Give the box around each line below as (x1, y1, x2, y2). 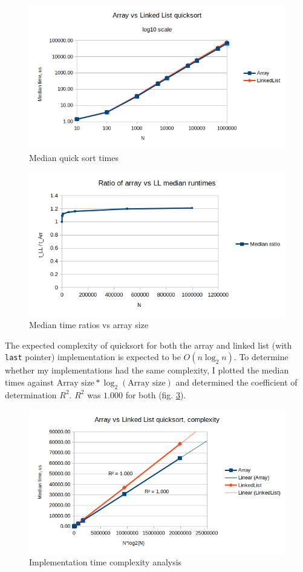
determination (5, 388, 57, 401)
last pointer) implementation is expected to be (5, 350, 181, 363)
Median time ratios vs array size (29, 318, 149, 331)
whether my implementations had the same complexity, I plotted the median (5, 364, 289, 376)
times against (5, 376, 54, 389)
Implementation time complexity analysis (29, 556, 182, 568)
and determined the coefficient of (175, 376, 298, 389)
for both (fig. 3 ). (125, 388, 186, 401)
